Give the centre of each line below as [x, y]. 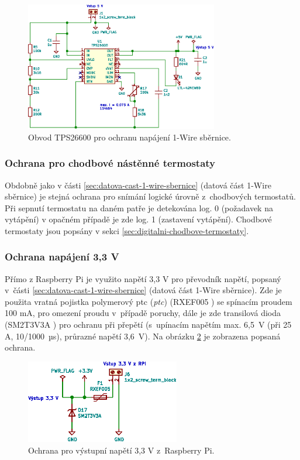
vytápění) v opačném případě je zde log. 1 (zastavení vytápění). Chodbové [138, 219]
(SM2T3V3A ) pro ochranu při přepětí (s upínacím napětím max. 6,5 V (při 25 [148, 325]
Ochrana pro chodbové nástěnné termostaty [110, 163]
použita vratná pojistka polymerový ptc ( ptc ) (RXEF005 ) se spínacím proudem [149, 301]
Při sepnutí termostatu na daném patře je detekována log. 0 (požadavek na [139, 207]
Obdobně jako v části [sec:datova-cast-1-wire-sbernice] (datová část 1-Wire [138, 185]
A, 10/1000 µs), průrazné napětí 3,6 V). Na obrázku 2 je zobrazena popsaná [143, 336]
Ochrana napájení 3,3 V [62, 257]
